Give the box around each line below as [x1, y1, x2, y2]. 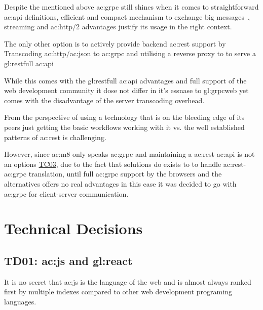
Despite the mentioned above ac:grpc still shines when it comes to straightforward [4, 2, 259, 12]
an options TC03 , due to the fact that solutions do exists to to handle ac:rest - [4, 158, 246, 169]
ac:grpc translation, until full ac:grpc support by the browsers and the [4, 168, 222, 179]
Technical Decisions [4, 218, 143, 239]
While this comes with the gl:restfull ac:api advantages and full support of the [4, 75, 247, 85]
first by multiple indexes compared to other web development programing [4, 286, 232, 297]
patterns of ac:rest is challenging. [4, 131, 106, 142]
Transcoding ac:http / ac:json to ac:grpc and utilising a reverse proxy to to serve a [4, 48, 256, 59]
